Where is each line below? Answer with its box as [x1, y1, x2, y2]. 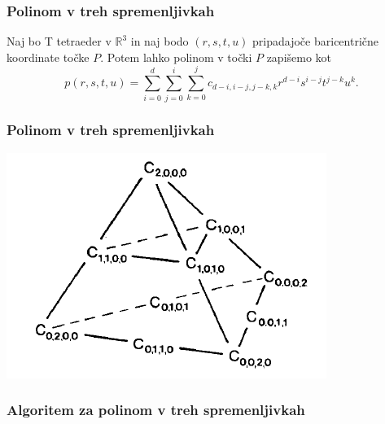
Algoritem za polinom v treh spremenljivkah [7, 400, 305, 420]
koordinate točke [7, 48, 90, 65]
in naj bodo [130, 33, 189, 50]
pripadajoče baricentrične [252, 33, 378, 50]
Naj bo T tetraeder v [7, 33, 112, 50]
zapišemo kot [266, 48, 332, 65]
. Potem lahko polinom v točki [100, 48, 252, 65]
